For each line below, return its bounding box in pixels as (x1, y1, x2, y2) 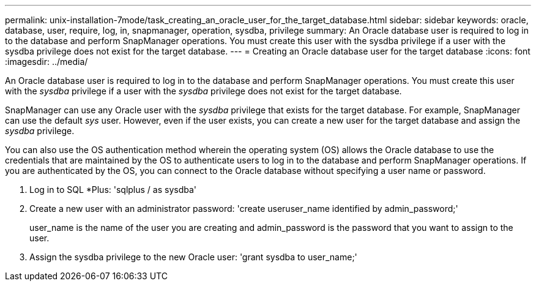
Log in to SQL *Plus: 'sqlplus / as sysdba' (29, 184, 197, 195)
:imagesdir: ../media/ (5, 56, 88, 67)
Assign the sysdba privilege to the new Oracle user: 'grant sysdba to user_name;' (29, 252, 357, 262)
